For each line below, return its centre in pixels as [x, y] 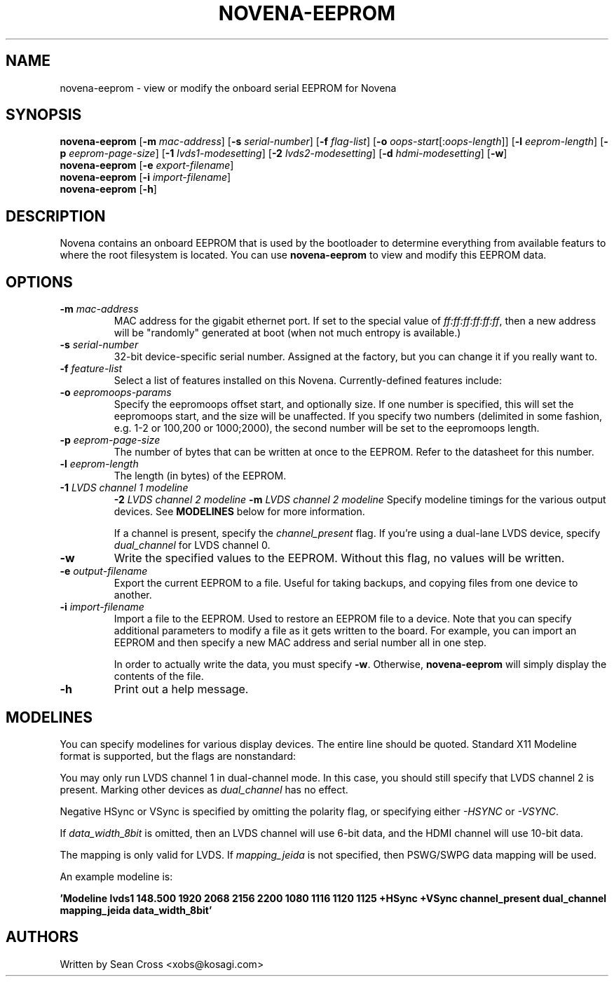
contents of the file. [159, 676]
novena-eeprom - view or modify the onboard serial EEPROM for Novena [228, 88]
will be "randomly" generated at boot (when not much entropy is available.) [287, 333]
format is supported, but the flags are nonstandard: [178, 756]
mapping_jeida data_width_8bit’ [136, 910]
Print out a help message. [181, 689]
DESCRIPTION [56, 216]
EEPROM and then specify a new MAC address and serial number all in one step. [300, 643]
